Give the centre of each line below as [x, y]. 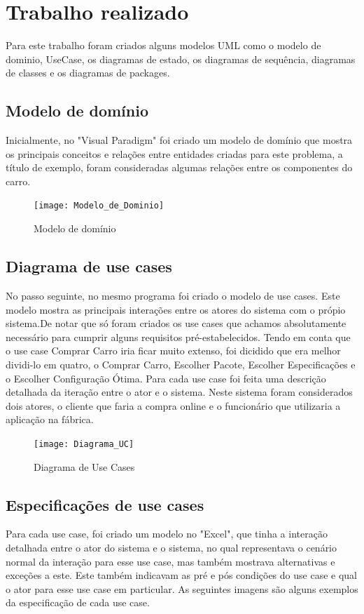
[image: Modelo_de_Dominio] [99, 206]
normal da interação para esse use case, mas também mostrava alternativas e [170, 561]
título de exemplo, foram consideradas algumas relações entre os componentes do [179, 167]
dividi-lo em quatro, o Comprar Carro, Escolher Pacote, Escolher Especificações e [181, 364]
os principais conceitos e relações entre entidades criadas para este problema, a [174, 153]
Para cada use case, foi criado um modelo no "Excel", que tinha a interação [167, 534]
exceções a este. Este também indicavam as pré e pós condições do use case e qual [181, 575]
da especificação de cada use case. [78, 602]
